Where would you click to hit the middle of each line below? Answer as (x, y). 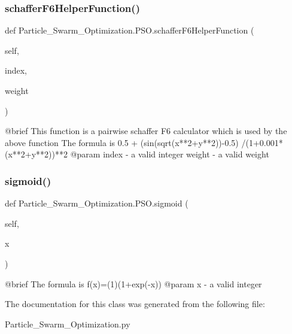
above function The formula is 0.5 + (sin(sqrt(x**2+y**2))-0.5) (122, 142)
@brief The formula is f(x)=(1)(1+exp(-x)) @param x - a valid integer (133, 283)
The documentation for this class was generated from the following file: (135, 304)
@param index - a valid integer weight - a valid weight (170, 154)
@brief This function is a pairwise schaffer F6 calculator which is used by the (146, 131)
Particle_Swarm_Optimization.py (68, 324)
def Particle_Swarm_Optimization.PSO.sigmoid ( (97, 203)
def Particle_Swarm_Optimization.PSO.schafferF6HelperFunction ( (130, 30)
